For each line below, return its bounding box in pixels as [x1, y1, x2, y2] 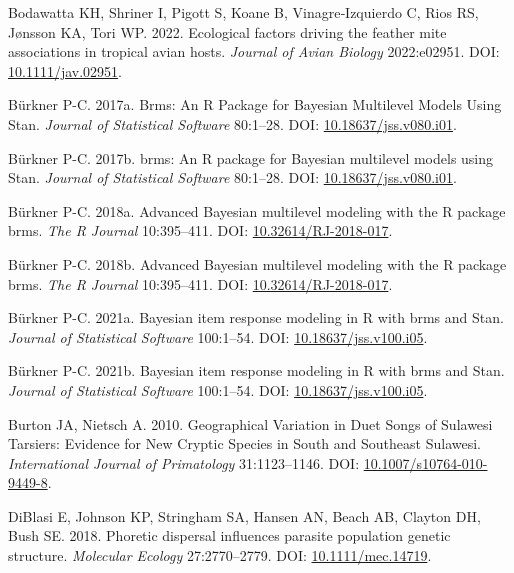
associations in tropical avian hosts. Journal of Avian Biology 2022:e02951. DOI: [8, 41, 500, 62]
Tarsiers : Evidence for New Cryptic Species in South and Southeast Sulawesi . [8, 433, 482, 454]
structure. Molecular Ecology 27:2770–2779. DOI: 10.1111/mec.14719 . [8, 545, 432, 566]
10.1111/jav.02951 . [8, 60, 122, 81]
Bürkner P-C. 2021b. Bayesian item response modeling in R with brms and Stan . [8, 360, 505, 381]
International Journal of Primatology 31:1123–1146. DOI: [8, 452, 360, 473]
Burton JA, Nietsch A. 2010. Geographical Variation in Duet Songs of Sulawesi [8, 413, 493, 434]
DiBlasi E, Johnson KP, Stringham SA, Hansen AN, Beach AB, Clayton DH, [8, 505, 481, 526]
